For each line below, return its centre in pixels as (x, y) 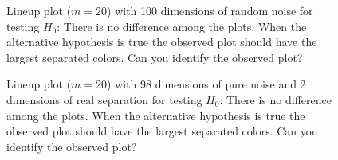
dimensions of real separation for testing (104, 99)
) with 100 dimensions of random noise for (210, 10)
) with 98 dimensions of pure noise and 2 (206, 84)
